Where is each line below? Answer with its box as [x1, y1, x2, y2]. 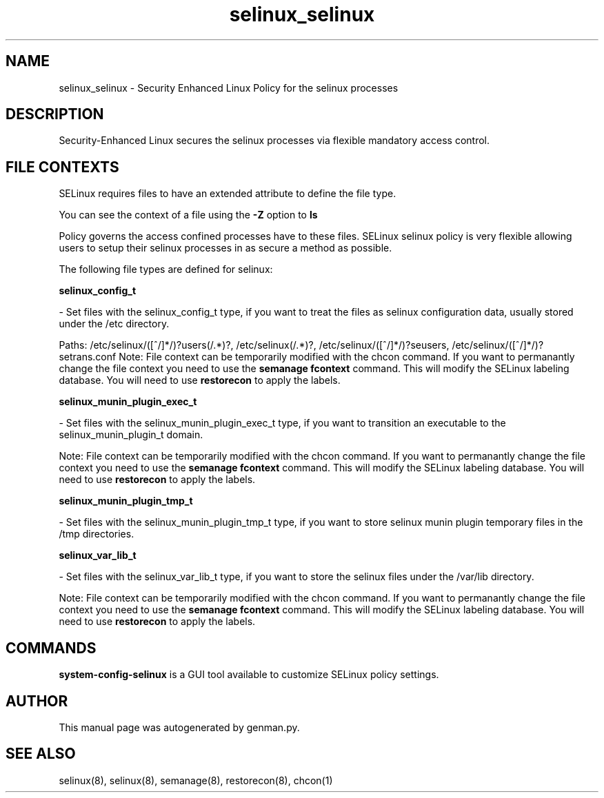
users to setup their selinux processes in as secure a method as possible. [59, 242, 392, 254]
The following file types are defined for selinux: [59, 263, 273, 276]
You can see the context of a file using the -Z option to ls [59, 209, 318, 221]
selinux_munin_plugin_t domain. [59, 429, 203, 441]
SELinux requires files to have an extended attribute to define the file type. [59, 187, 396, 200]
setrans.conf [59, 351, 117, 363]
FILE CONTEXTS [6, 158, 119, 176]
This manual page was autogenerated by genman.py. [59, 721, 300, 733]
